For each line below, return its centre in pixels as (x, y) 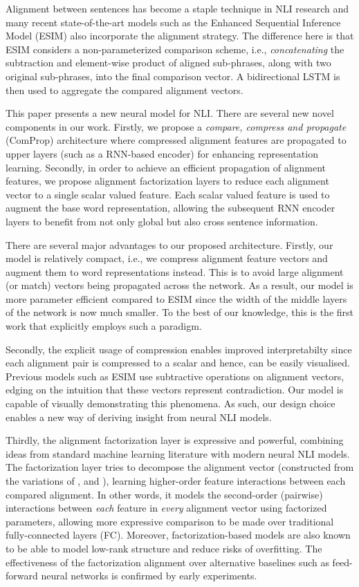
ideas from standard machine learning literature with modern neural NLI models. (178, 453)
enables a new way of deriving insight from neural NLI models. (139, 417)
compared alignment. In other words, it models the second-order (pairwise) (164, 494)
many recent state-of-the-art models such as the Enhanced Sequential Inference (173, 22)
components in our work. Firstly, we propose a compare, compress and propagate (176, 126)
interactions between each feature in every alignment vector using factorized (166, 508)
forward (22, 576)
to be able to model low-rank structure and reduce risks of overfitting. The (164, 548)
